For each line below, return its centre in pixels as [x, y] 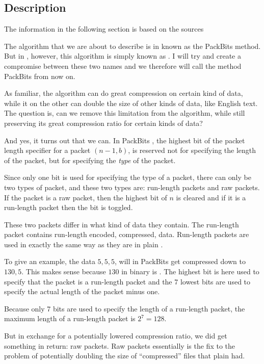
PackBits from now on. [40, 76]
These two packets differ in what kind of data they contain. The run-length [122, 224]
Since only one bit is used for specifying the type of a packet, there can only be [128, 177]
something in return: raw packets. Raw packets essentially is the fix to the [120, 345]
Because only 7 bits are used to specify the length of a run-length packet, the [125, 308]
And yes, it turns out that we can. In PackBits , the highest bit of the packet [125, 140]
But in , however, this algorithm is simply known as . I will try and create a [123, 56]
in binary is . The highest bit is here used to [190, 271]
